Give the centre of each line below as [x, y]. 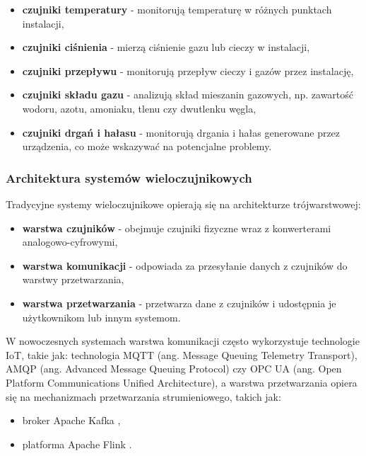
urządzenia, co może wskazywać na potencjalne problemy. [147, 146]
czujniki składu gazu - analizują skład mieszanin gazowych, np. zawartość [188, 95]
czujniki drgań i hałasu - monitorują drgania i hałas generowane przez [181, 132]
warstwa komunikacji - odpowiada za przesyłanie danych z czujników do [185, 265]
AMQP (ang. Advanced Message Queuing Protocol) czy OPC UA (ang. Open [174, 369]
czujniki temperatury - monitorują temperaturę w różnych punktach [177, 9]
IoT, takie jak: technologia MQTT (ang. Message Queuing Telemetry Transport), [182, 354]
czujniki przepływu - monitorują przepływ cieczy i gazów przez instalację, [188, 70]
